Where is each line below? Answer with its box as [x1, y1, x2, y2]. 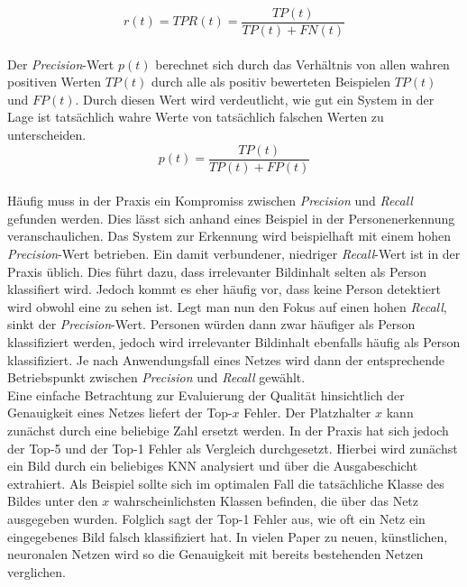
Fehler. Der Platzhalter [243, 403, 371, 422]
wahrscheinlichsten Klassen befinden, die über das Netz [113, 491, 419, 510]
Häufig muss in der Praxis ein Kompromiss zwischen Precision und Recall [7, 191, 413, 210]
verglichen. [7, 562, 66, 581]
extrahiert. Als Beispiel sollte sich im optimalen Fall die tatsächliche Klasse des [7, 473, 444, 492]
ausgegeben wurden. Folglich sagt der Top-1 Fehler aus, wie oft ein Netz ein [7, 509, 426, 527]
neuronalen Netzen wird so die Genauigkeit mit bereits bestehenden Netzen [7, 545, 424, 564]
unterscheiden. [7, 125, 87, 144]
